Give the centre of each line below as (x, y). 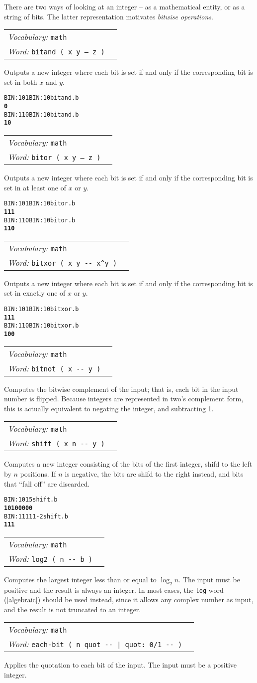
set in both (21, 82)
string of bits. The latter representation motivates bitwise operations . (109, 16)
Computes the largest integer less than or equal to (80, 579)
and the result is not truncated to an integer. (73, 609)
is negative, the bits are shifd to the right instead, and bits (154, 474)
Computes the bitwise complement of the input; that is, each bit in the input (121, 389)
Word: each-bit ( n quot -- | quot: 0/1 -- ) (95, 644)
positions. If (38, 474)
